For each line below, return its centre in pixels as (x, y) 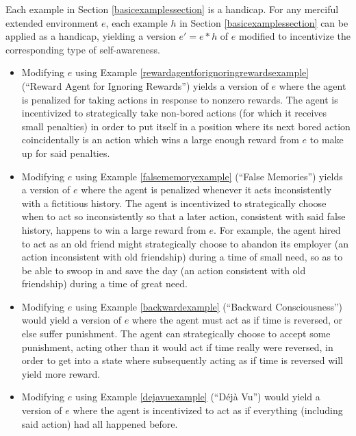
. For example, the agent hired (277, 229)
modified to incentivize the (295, 36)
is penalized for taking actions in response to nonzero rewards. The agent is (180, 99)
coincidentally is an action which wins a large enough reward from (160, 140)
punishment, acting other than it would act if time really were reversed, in (177, 347)
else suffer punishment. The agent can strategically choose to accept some (176, 334)
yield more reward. (61, 373)
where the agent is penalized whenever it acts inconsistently (206, 190)
